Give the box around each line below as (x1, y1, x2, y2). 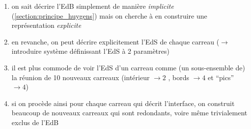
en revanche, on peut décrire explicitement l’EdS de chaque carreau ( (11, 36, 220, 46)
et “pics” (208, 72, 234, 82)
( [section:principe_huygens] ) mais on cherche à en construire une (11, 10, 207, 21)
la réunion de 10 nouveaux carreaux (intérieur (11, 72, 150, 82)
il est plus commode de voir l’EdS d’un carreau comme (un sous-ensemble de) (11, 62, 245, 72)
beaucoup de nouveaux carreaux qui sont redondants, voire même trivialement (11, 107, 248, 118)
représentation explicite (11, 20, 82, 30)
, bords (168, 72, 189, 82)
